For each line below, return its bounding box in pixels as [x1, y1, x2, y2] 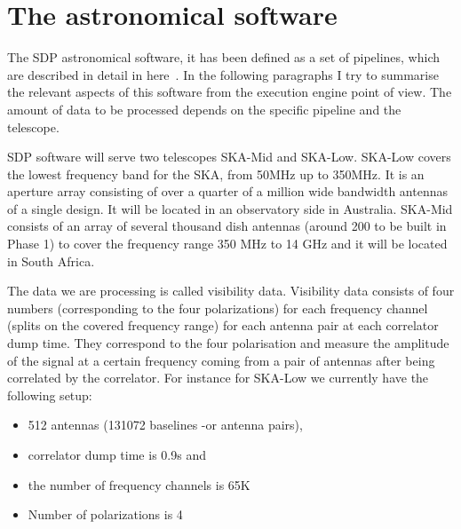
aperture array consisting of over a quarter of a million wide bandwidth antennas [7, 182, 448, 201]
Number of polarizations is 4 [28, 505, 183, 524]
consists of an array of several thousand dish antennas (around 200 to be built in [7, 217, 447, 235]
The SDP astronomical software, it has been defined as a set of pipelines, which [7, 48, 441, 67]
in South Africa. [7, 251, 95, 270]
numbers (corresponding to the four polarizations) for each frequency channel [7, 298, 428, 317]
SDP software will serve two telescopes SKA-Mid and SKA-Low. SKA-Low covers [7, 147, 451, 166]
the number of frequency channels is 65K [28, 475, 250, 493]
